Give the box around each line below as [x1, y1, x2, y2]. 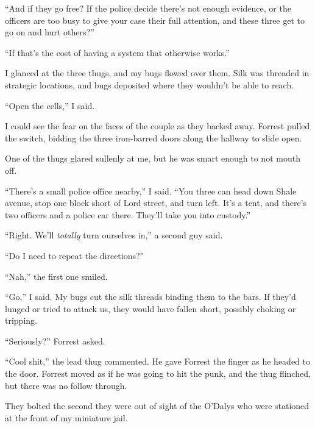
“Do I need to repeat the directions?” [5, 249, 144, 262]
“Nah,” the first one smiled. [5, 269, 108, 282]
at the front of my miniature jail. [5, 411, 128, 424]
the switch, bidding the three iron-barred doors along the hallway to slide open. [5, 131, 302, 144]
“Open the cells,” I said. [5, 99, 95, 112]
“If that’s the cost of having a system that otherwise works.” [5, 46, 230, 59]
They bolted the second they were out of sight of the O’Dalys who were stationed [5, 399, 310, 412]
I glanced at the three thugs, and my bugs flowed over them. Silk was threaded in [5, 66, 310, 79]
